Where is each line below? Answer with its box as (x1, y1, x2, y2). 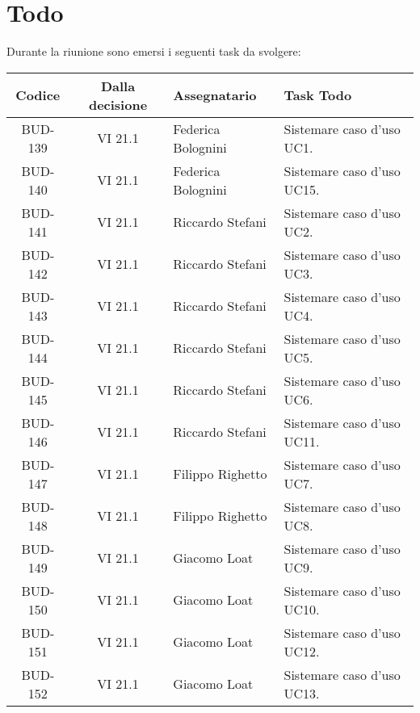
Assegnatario (173, 86, 257, 105)
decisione (88, 94, 148, 114)
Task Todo (283, 86, 352, 105)
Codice (15, 86, 61, 105)
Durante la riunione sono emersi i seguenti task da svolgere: (6, 43, 301, 60)
